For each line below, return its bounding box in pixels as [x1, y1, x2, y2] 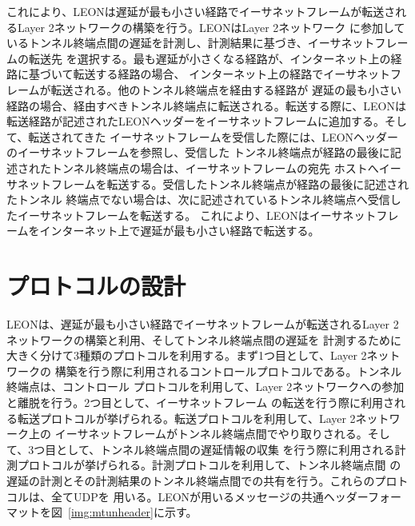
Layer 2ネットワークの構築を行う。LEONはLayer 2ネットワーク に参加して [17, 18, 405, 35]
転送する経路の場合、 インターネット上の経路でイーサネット [73, 66, 390, 82]
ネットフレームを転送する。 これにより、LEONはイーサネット [50, 206, 377, 223]
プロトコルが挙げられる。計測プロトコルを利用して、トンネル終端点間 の [17, 456, 401, 473]
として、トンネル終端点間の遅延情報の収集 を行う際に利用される [56, 440, 395, 457]
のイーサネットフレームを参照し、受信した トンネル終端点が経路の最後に [6, 144, 390, 161]
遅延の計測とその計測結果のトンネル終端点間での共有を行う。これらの [6, 472, 375, 488]
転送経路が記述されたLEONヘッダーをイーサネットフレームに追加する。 [6, 113, 385, 130]
